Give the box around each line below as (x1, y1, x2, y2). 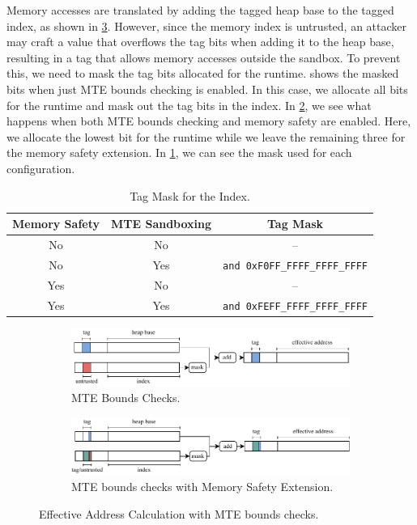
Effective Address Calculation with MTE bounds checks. (39, 505, 319, 522)
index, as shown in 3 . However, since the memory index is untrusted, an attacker (6, 17, 407, 34)
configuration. (6, 159, 75, 176)
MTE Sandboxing (111, 215, 212, 232)
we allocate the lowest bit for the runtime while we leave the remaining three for (6, 128, 406, 145)
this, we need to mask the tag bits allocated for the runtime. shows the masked (6, 65, 399, 82)
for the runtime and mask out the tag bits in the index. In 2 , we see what (6, 96, 372, 113)
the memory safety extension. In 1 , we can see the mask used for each (6, 144, 352, 161)
